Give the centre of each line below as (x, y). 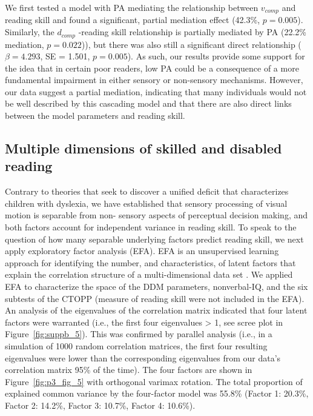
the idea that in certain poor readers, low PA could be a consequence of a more (152, 68)
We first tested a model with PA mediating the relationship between (132, 7)
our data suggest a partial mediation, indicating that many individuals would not (156, 91)
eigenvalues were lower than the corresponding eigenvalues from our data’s (143, 357)
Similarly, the (30, 32)
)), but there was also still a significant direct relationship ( (191, 44)
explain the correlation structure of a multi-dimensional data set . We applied (149, 274)
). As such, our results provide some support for (216, 56)
